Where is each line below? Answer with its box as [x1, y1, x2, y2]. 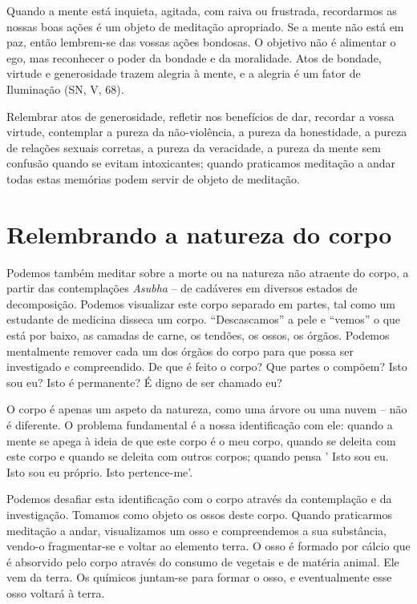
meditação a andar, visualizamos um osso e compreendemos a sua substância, [6, 521, 387, 538]
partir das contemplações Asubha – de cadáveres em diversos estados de [6, 280, 358, 296]
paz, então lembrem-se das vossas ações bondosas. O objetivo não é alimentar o [6, 34, 396, 50]
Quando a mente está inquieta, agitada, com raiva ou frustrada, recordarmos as [6, 2, 397, 18]
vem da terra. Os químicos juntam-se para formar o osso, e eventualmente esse [6, 569, 392, 586]
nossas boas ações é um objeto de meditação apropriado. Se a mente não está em [6, 18, 404, 34]
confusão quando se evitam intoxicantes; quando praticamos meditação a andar [6, 155, 395, 171]
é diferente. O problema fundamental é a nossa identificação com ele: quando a [6, 417, 393, 433]
